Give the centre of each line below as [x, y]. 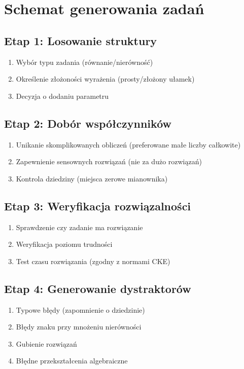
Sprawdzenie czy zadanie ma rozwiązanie [79, 227]
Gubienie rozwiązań [46, 343]
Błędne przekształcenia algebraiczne [72, 361]
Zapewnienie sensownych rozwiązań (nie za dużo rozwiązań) [109, 161]
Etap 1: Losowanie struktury [81, 40]
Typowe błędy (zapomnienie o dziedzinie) [80, 309]
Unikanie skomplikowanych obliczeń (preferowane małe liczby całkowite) [128, 144]
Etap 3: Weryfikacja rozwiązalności [98, 206]
